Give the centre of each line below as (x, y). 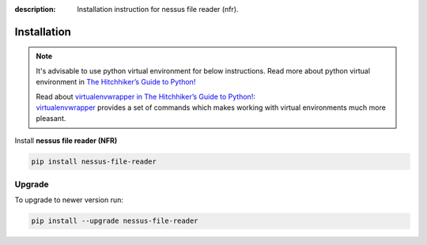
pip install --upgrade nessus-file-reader (115, 221)
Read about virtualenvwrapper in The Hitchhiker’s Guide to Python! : (146, 96)
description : (35, 9)
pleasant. (51, 119)
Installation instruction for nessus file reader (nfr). (158, 9)
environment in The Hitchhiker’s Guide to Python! (116, 82)
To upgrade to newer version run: (69, 200)
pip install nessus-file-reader (94, 161)
